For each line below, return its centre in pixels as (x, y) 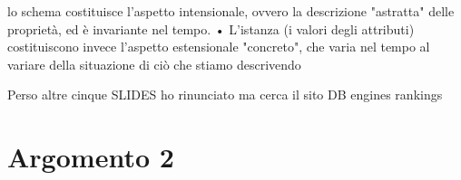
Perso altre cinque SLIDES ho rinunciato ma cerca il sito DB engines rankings (225, 95)
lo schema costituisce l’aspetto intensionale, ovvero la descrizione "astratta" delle (231, 11)
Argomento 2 (91, 157)
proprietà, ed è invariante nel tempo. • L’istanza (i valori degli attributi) (211, 28)
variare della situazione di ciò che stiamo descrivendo (154, 64)
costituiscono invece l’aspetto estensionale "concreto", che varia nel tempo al (219, 47)
